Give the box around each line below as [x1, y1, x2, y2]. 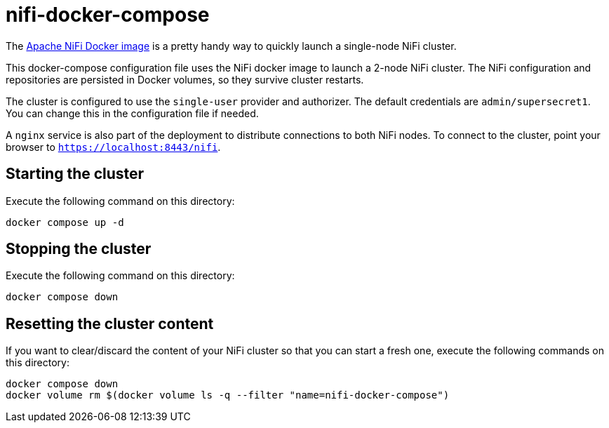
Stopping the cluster [6, 240, 152, 258]
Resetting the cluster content [6, 314, 214, 333]
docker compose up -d [6, 216, 124, 228]
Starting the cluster [6, 165, 145, 183]
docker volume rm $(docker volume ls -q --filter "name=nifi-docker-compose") [6, 389, 450, 401]
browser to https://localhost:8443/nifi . [6, 140, 221, 153]
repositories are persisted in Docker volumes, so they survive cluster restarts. [6, 73, 364, 86]
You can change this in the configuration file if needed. [6, 107, 259, 119]
